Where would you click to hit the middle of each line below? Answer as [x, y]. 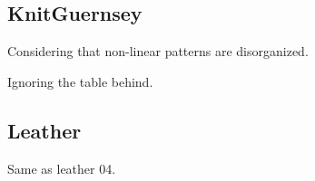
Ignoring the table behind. [80, 81]
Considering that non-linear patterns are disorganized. [158, 51]
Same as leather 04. [62, 168]
